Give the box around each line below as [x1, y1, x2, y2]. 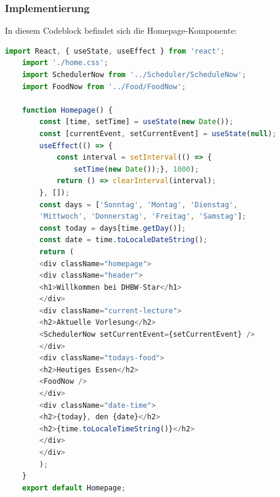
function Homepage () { [22, 105, 113, 114]
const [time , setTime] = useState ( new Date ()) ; [39, 117, 234, 127]
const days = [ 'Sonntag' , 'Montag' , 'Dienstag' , [39, 200, 238, 209]
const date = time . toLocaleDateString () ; [39, 236, 208, 245]
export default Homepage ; [22, 483, 126, 492]
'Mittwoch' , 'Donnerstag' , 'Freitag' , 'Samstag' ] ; [39, 212, 247, 221]
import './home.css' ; [22, 58, 108, 67]
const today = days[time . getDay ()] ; [39, 223, 186, 233]
